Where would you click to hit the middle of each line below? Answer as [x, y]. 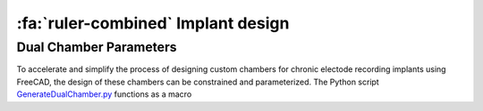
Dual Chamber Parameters [97, 47]
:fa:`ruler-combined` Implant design [153, 23]
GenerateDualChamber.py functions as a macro [104, 94]
